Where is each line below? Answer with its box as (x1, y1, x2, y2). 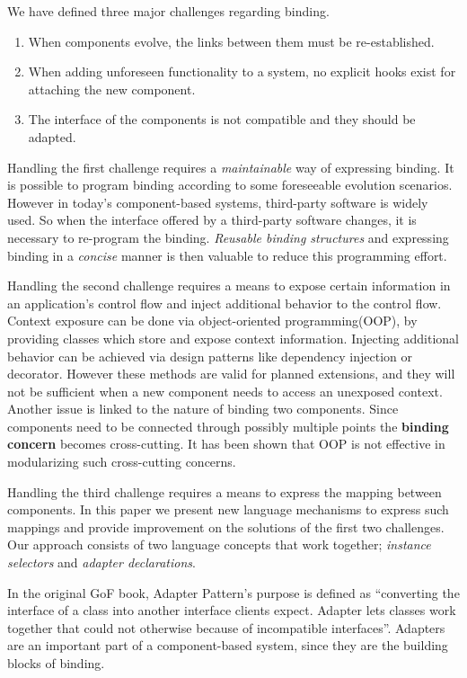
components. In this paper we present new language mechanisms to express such (7, 500, 449, 519)
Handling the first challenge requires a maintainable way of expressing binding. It (7, 157, 454, 176)
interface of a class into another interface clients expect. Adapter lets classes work (7, 601, 456, 620)
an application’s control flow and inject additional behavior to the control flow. (7, 293, 442, 312)
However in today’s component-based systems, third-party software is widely (7, 192, 428, 211)
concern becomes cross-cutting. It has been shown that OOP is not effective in (7, 434, 445, 453)
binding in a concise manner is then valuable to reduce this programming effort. (7, 245, 447, 264)
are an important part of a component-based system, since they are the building (7, 636, 448, 655)
